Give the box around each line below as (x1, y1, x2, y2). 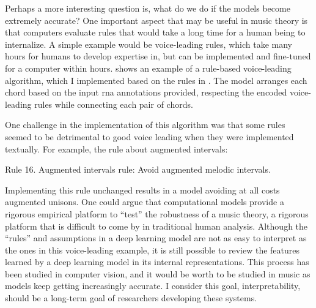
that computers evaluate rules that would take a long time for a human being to (5, 26, 306, 39)
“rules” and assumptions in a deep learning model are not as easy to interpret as (5, 231, 307, 244)
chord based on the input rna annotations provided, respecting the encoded (5, 86, 287, 99)
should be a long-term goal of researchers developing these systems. (5, 291, 257, 304)
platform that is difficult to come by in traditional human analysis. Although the (5, 219, 308, 232)
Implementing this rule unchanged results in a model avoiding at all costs (5, 183, 280, 196)
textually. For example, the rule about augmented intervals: (5, 142, 228, 155)
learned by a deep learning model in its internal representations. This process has (5, 255, 309, 268)
